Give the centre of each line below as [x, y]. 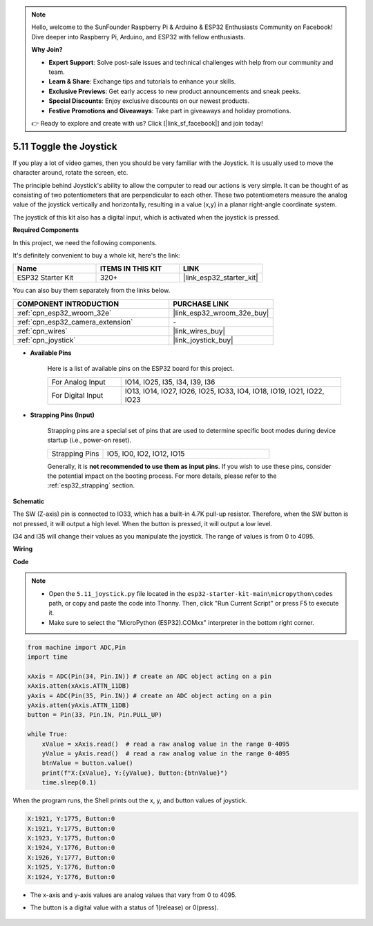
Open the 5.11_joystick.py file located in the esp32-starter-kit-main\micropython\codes [191, 593]
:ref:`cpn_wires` [42, 331]
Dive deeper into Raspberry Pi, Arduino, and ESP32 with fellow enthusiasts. [138, 37]
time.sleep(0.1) [69, 783]
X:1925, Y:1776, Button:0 [71, 867]
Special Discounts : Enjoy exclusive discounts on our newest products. [149, 101]
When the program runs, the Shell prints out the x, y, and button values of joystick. [130, 800]
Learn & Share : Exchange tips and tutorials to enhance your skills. [142, 81]
